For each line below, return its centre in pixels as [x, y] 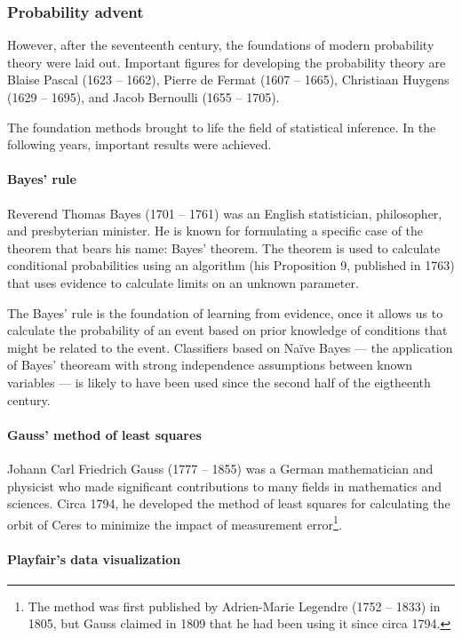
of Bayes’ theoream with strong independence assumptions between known [210, 365]
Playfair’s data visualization [94, 558]
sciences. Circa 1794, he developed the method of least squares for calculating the [229, 503]
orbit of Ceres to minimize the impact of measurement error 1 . [175, 522]
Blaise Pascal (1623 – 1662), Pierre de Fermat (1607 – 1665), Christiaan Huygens [228, 80]
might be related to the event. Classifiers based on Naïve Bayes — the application [230, 347]
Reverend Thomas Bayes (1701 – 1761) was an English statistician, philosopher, [225, 213]
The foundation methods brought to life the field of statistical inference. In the [222, 127]
